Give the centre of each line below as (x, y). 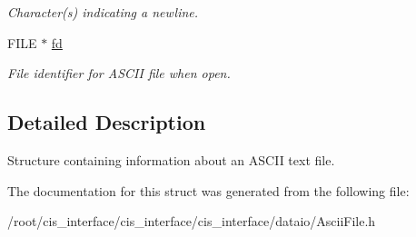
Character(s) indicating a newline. (103, 12)
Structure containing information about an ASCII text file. (171, 159)
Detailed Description (107, 122)
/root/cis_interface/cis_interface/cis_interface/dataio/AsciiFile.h (192, 221)
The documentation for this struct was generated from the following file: (208, 190)
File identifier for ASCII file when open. (119, 73)
